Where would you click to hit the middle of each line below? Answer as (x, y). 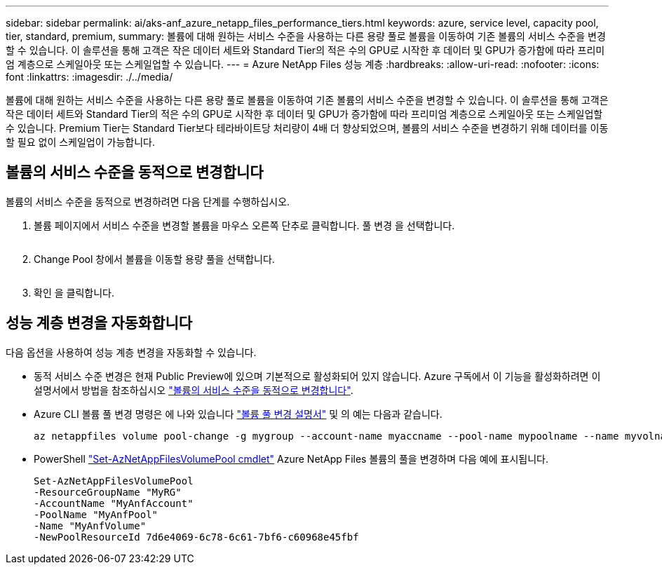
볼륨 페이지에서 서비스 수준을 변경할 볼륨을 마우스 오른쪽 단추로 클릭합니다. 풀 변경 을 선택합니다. (244, 225)
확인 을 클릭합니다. (74, 292)
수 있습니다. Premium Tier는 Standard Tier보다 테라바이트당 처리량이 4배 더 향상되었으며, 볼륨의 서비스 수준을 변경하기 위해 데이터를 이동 (307, 128)
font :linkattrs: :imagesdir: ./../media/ (89, 77)
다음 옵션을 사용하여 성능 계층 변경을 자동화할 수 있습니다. (131, 352)
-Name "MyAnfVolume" (90, 525)
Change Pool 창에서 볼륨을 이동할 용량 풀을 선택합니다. (154, 259)
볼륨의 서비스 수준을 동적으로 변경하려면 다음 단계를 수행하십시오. (148, 201)
